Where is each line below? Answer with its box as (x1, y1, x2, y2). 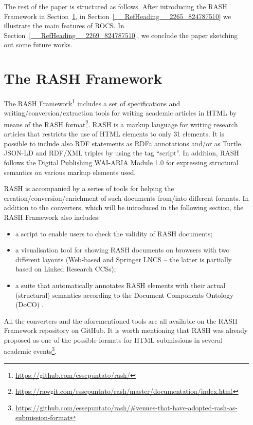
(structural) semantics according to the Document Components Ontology (15, 290, 234, 300)
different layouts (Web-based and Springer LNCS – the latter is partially (15, 254, 232, 264)
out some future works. (4, 39, 72, 50)
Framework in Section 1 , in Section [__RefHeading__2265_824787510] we (4, 11, 231, 21)
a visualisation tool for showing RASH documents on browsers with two (15, 245, 230, 255)
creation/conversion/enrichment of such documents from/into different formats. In (4, 193, 249, 203)
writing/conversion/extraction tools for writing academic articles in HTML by (4, 108, 237, 118)
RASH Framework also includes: (4, 212, 100, 222)
